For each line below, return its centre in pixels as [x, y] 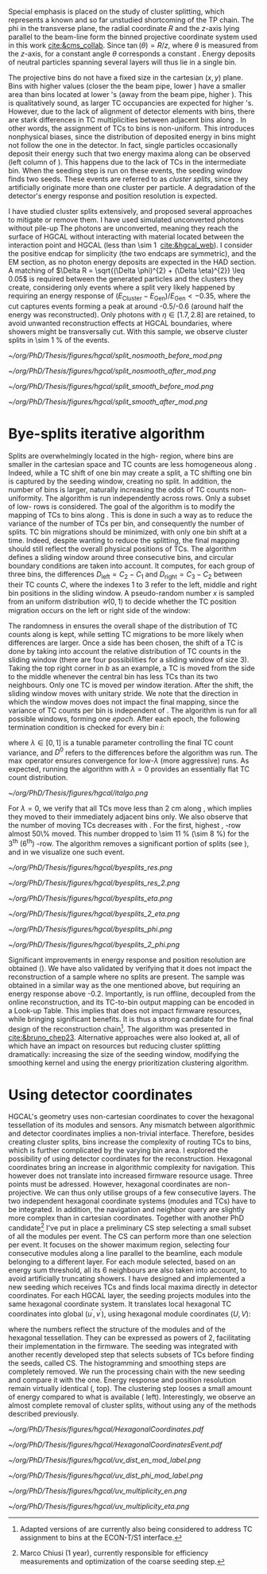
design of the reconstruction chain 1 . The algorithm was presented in [120, 1028]
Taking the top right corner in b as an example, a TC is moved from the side [132, 668]
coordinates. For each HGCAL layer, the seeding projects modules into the [130, 1296]
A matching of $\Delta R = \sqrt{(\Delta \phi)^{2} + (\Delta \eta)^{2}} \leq [127, 270]
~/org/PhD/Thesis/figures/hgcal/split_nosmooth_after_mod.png [112, 371]
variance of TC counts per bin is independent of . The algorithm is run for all [132, 710]
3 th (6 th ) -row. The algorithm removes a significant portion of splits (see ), [129, 843]
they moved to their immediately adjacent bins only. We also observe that [128, 817]
